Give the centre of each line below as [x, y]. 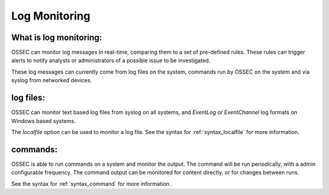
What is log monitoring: [57, 37]
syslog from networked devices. [52, 80]
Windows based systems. [44, 121]
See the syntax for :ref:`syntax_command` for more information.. [92, 183]
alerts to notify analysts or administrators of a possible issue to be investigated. [111, 60]
